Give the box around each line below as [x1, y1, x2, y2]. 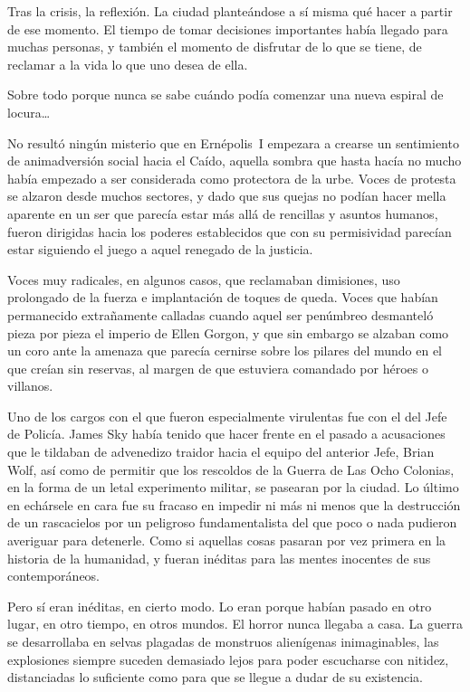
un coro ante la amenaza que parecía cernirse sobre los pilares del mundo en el [7, 341, 442, 360]
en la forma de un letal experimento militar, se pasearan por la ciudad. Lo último [7, 478, 459, 497]
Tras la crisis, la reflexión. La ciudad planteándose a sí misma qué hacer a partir [7, 2, 453, 20]
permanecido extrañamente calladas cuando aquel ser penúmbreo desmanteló [7, 305, 434, 324]
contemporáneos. [7, 566, 101, 585]
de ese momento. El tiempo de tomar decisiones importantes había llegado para [7, 19, 448, 38]
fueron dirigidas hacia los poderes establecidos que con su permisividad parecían [7, 222, 452, 241]
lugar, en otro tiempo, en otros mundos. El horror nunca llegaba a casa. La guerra [7, 614, 464, 633]
